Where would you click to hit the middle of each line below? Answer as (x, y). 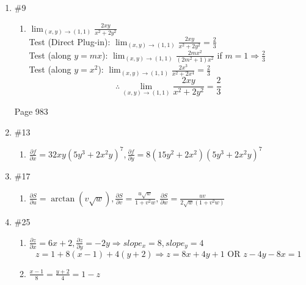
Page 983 (31, 111)
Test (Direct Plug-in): (70, 41)
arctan (63, 199)
